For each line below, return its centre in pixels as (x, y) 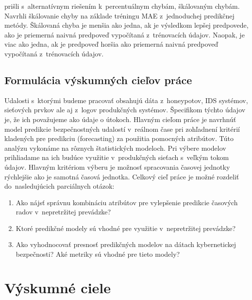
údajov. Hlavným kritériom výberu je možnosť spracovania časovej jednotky (117, 167)
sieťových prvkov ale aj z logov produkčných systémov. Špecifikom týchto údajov (125, 110)
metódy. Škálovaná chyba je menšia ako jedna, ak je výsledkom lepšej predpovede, (126, 25)
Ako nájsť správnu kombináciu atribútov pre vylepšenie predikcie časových (127, 202)
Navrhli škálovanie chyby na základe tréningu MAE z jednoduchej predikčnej (119, 15)
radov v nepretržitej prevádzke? (63, 212)
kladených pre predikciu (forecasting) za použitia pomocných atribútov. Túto (119, 138)
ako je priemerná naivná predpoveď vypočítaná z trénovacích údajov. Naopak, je (125, 34)
